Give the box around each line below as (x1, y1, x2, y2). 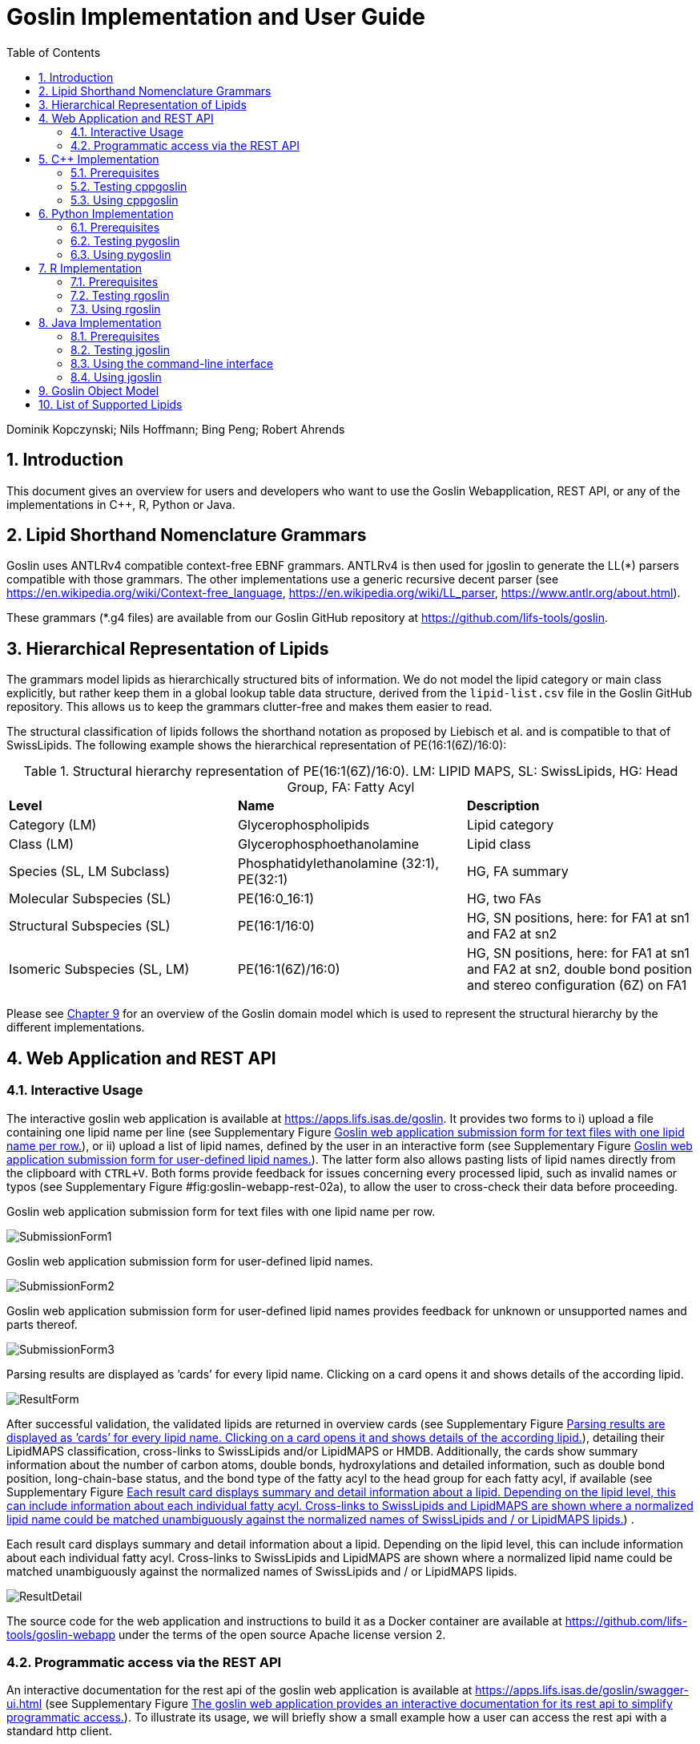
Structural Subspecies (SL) (9, 918, 171, 935)
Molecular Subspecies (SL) (9, 890, 171, 907)
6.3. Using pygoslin (70, 247, 171, 261)
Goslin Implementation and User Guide (6, 3, 426, 30)
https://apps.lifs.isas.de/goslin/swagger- (475, 1683, 689, 1698)
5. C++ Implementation (38, 151, 159, 166)
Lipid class (466, 836, 531, 853)
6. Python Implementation (38, 206, 174, 220)
